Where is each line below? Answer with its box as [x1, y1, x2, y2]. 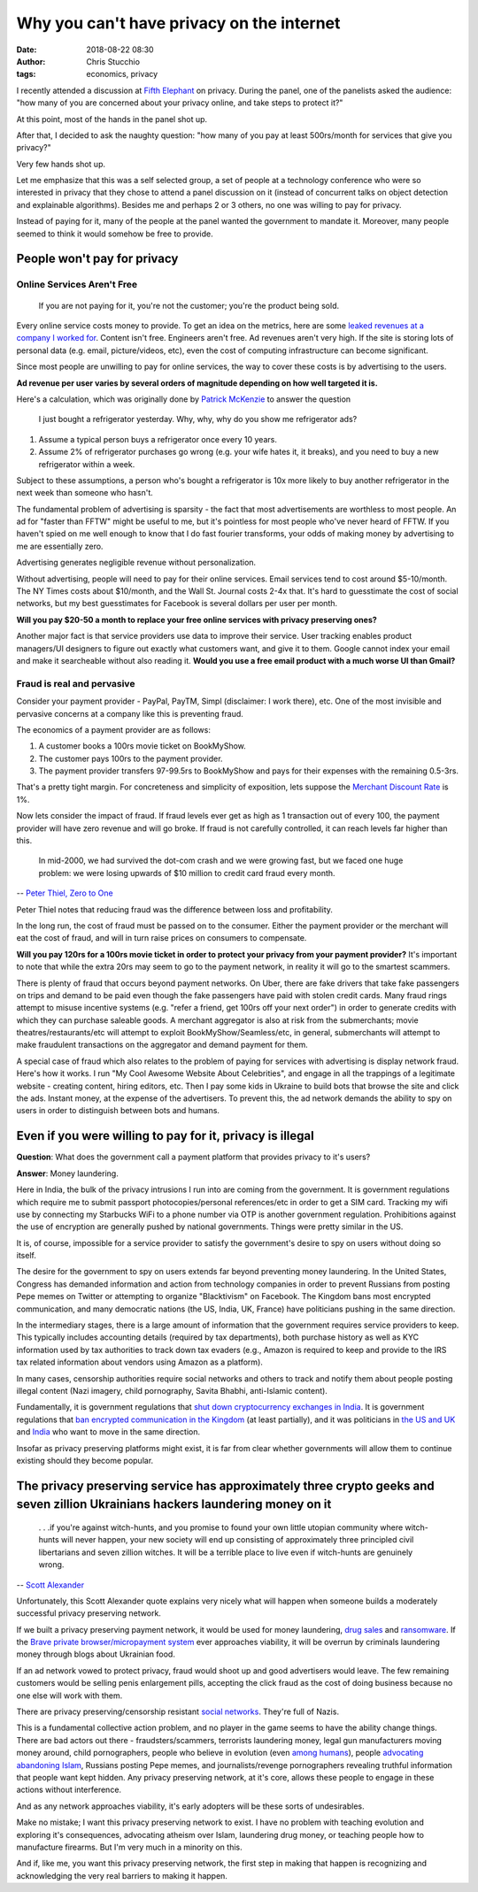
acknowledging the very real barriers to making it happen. [16, 1870, 227, 1880]
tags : [16, 69, 36, 80]
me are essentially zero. [16, 541, 104, 551]
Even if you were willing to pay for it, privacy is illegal [16, 1128, 314, 1143]
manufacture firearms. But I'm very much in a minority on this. [16, 1842, 243, 1852]
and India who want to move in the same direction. [16, 1427, 201, 1437]
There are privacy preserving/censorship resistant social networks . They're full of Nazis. [16, 1706, 340, 1717]
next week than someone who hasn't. [16, 488, 154, 498]
